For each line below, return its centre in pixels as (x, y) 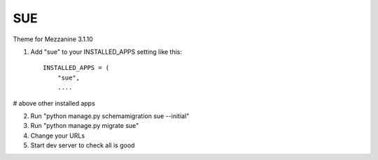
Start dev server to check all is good (83, 145)
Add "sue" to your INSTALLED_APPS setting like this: (106, 52)
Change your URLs (58, 136)
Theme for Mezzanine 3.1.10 (53, 39)
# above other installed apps (54, 103)
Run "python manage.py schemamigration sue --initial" (110, 116)
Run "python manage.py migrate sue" (85, 126)
